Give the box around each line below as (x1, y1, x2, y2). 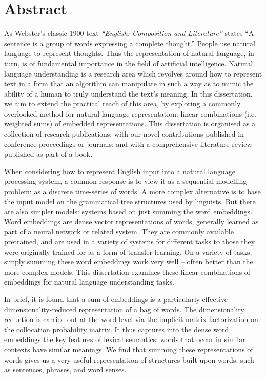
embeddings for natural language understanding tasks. (4, 276, 174, 287)
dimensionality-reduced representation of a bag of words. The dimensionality (4, 304, 244, 314)
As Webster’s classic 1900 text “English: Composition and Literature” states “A (4, 28, 254, 39)
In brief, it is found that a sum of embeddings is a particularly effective (4, 293, 228, 304)
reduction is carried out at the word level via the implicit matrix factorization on (4, 314, 258, 325)
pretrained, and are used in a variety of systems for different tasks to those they (4, 236, 255, 247)
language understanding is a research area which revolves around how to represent (4, 68, 262, 79)
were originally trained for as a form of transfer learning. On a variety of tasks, (4, 246, 252, 257)
